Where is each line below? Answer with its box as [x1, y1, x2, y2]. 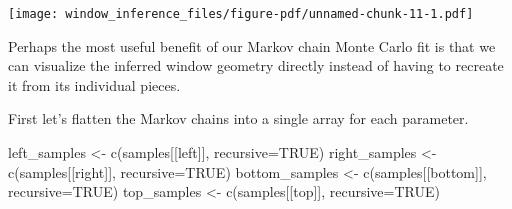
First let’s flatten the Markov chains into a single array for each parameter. [8, 108, 469, 129]
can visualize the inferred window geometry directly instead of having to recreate [8, 55, 504, 76]
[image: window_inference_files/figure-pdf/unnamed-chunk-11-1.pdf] [8, 7, 474, 21]
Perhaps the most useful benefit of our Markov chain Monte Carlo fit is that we [8, 35, 496, 56]
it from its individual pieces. [8, 74, 181, 95]
